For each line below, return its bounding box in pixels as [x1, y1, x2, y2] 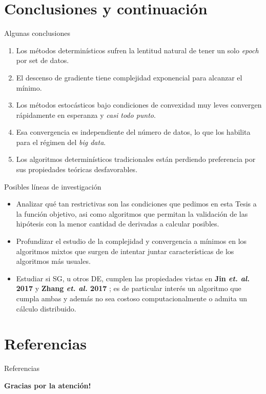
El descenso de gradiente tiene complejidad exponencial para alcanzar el [16, 72, 242, 82]
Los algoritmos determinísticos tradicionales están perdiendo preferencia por [16, 154, 256, 164]
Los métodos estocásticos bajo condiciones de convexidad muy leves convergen [16, 99, 262, 110]
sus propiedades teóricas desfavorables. [16, 164, 138, 175]
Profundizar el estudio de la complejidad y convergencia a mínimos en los [16, 236, 247, 246]
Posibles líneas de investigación [4, 181, 101, 192]
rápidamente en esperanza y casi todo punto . [16, 109, 156, 120]
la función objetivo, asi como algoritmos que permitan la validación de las [16, 208, 248, 219]
